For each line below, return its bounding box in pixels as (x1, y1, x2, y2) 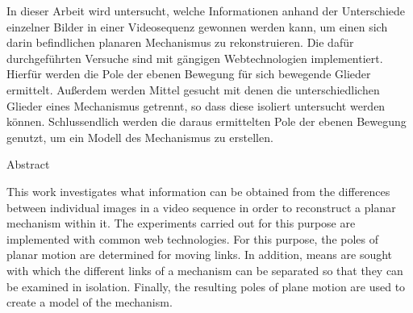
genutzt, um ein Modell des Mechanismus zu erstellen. (6, 128, 273, 145)
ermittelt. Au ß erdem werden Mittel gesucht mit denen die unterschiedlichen (6, 81, 380, 98)
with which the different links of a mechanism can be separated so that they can (6, 261, 403, 278)
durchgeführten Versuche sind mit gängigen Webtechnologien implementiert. (6, 49, 383, 66)
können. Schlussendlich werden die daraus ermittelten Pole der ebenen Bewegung (6, 113, 407, 130)
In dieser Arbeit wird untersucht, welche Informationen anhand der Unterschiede (6, 2, 406, 19)
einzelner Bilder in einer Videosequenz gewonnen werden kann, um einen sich (6, 18, 388, 35)
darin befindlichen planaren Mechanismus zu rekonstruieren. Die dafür (6, 34, 354, 51)
